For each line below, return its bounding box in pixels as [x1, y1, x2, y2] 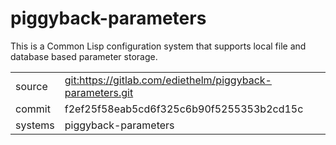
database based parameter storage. [10, 50, 158, 62]
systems [15, 118, 55, 132]
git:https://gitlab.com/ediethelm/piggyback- [64, 73, 272, 87]
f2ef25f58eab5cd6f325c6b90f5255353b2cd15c [64, 102, 304, 116]
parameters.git [64, 85, 134, 99]
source [15, 79, 48, 93]
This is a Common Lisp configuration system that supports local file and [10, 40, 307, 52]
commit [15, 102, 51, 116]
